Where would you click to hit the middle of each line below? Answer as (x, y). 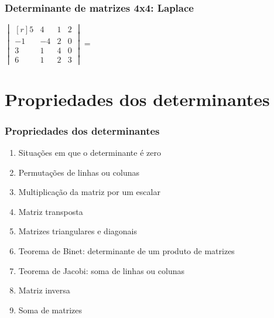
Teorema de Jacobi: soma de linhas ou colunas (101, 270)
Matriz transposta (51, 211)
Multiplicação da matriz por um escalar (89, 192)
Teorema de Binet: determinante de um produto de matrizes (126, 251)
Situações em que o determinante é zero (90, 153)
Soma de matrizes (50, 310)
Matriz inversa (44, 290)
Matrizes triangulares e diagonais (78, 231)
